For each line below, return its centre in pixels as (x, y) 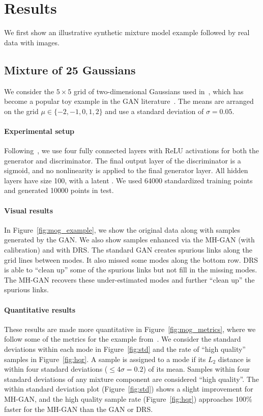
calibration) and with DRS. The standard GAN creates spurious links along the (128, 250)
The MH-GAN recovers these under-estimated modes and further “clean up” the (129, 279)
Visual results (28, 210)
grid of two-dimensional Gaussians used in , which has (159, 91)
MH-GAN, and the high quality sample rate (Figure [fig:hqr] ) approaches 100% (128, 398)
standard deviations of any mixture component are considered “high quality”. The (131, 379)
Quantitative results (40, 309)
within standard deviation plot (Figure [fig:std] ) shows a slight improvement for (129, 389)
